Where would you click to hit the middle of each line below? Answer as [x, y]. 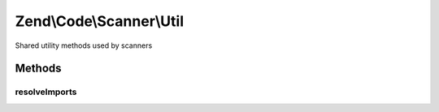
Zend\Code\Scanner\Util [100, 21]
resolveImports [46, 92]
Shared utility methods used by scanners [84, 45]
